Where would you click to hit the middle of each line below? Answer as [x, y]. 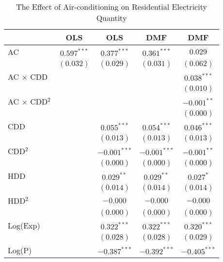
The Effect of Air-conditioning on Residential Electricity [111, 7]
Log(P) [20, 250]
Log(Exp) [24, 225]
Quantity [111, 18]
